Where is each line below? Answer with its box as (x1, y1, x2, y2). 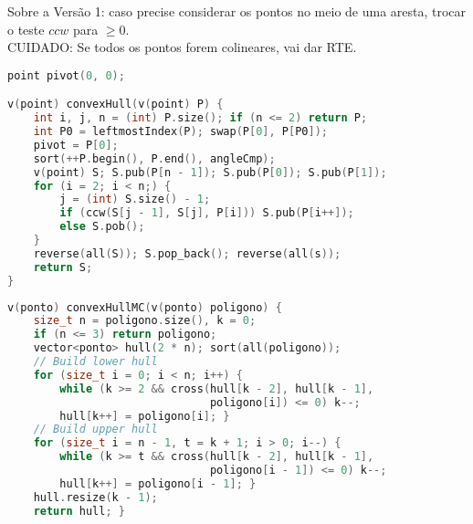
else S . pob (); (59, 220, 145, 234)
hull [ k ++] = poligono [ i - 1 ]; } (59, 477, 257, 490)
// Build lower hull (33, 355, 158, 369)
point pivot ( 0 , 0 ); (7, 68, 125, 82)
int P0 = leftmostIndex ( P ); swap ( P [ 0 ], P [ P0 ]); (33, 125, 328, 139)
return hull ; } (33, 504, 125, 518)
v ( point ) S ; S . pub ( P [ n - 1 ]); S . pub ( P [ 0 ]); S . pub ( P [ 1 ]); (33, 165, 387, 179)
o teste (7, 19, 45, 38)
